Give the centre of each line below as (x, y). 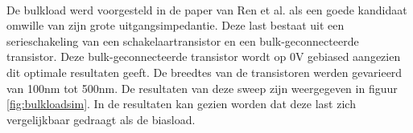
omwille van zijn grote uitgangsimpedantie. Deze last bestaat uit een (176, 25)
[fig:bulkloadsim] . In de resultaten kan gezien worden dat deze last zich (181, 104)
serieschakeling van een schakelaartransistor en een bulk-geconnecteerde (183, 40)
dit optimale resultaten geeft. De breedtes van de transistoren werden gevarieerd (204, 72)
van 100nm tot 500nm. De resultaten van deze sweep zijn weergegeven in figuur (202, 88)
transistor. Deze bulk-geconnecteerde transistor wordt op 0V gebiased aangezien (204, 56)
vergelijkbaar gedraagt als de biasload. (101, 119)
